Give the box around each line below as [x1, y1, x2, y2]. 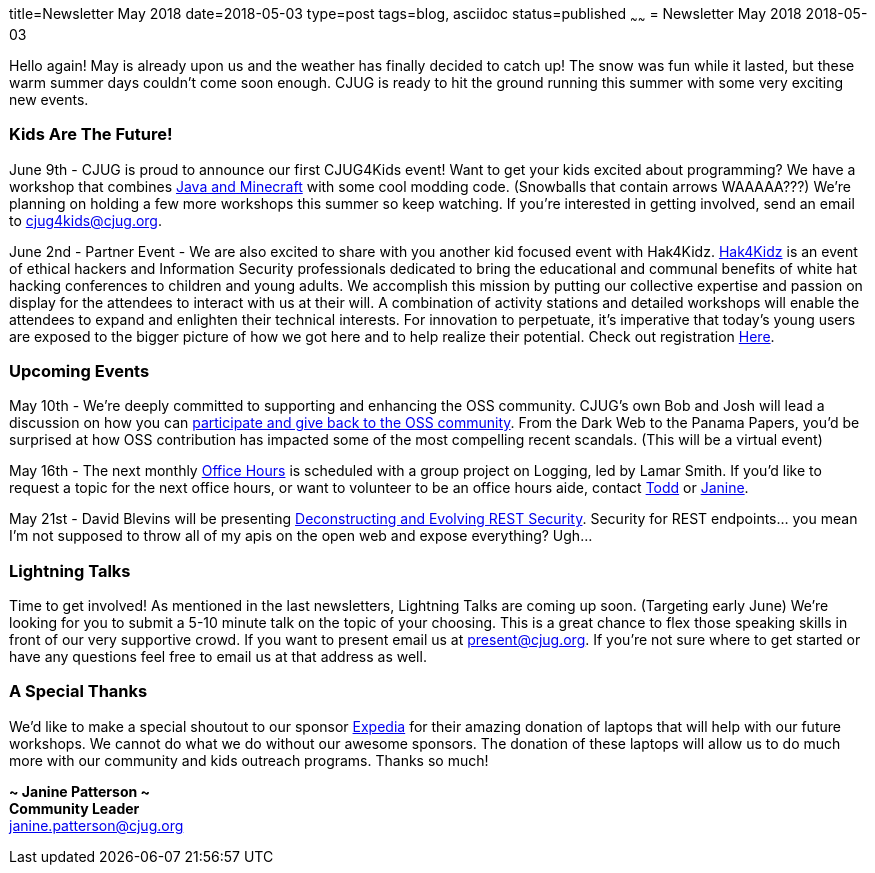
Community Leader [9, 799, 140, 817]
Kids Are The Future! [9, 124, 173, 145]
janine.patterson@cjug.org [9, 816, 184, 834]
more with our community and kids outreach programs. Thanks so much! [9, 751, 489, 769]
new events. [9, 90, 89, 108]
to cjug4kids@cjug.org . [9, 211, 162, 229]
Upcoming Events [9, 360, 150, 381]
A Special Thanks [9, 681, 148, 702]
